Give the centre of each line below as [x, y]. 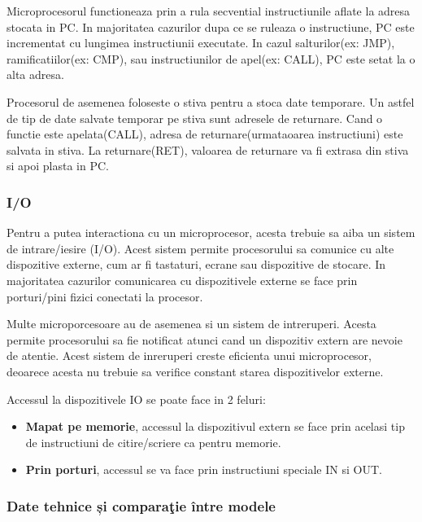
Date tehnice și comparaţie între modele [141, 505]
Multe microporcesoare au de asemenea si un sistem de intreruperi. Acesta [191, 324]
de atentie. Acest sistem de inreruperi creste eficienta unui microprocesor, [189, 355]
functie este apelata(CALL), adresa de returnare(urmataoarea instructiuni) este [205, 134]
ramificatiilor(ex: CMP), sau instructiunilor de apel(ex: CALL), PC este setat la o [211, 58]
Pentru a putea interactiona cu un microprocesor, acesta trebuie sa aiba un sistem [211, 232]
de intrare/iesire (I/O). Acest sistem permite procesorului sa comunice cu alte [200, 248]
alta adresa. [35, 75]
